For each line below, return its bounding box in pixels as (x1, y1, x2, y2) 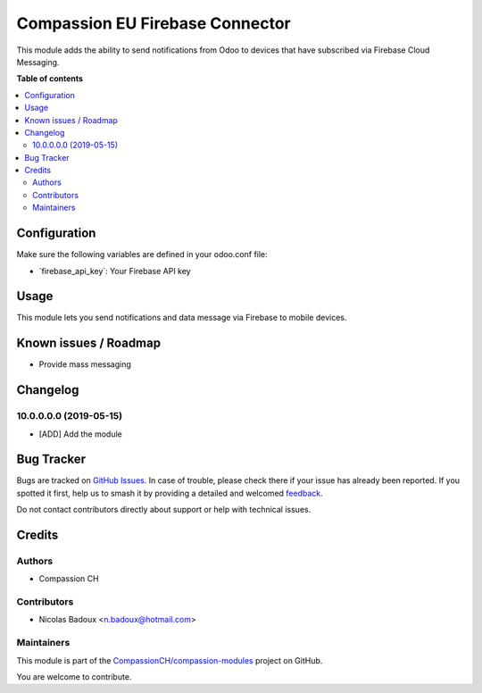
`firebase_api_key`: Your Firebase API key (38, 265, 191, 276)
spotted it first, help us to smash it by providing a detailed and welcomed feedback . (16, 488, 323, 498)
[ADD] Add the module (38, 429, 122, 439)
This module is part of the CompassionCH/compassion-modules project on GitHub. (16, 655, 323, 665)
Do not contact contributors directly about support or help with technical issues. (16, 505, 312, 515)
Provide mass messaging (38, 359, 131, 370)
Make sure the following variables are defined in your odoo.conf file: (16, 249, 268, 260)
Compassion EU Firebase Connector (16, 13, 291, 33)
